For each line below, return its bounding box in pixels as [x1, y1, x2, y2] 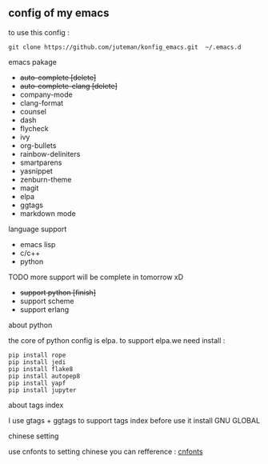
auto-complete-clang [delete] [19, 81, 118, 90]
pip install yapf [8, 379, 66, 387]
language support [8, 224, 67, 234]
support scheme [19, 296, 74, 306]
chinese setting [8, 431, 59, 441]
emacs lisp [19, 239, 56, 249]
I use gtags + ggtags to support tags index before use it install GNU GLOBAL [8, 415, 261, 425]
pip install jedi [8, 358, 66, 366]
